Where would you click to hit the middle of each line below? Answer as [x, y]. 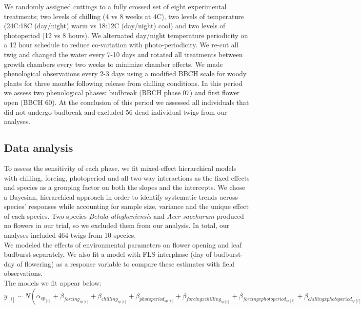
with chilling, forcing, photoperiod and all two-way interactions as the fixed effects [127, 177]
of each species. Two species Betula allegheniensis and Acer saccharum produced [124, 216]
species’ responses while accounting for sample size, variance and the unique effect [126, 206]
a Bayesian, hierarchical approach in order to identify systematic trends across [121, 196]
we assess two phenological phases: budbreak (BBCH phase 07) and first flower [122, 93]
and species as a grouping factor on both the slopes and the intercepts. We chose [125, 187]
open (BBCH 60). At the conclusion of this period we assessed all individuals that [127, 102]
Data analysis [39, 148]
